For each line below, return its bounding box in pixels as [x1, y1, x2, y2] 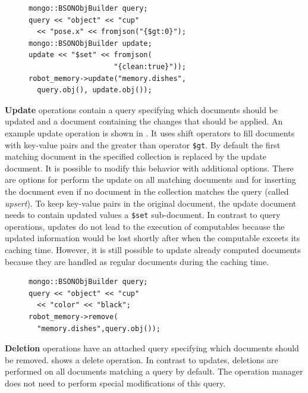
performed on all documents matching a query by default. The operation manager [5, 365, 303, 378]
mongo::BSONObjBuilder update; [29, 39, 152, 48]
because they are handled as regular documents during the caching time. [5, 255, 269, 267]
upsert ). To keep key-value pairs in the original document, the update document [5, 196, 297, 209]
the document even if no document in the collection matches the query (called [5, 185, 289, 197]
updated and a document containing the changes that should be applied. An [5, 115, 283, 127]
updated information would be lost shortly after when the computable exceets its [5, 232, 300, 244]
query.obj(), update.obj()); [37, 86, 152, 95]
